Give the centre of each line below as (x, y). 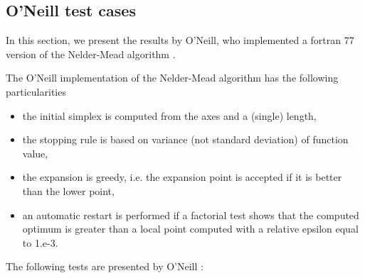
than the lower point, (68, 190)
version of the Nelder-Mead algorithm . (91, 54)
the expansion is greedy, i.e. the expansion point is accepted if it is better (182, 177)
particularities (36, 91)
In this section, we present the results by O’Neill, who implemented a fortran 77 (180, 40)
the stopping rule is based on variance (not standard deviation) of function (185, 139)
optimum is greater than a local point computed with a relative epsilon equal (190, 229)
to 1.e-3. (40, 242)
